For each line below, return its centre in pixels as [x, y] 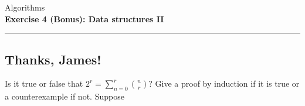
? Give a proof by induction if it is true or [224, 83]
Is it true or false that [44, 83]
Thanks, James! [53, 59]
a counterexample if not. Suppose [65, 96]
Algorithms [25, 7]
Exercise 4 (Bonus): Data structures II [84, 18]
